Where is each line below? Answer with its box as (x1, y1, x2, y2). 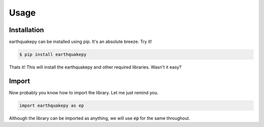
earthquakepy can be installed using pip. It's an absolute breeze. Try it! (9, 39, 152, 45)
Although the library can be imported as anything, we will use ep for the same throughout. (9, 115, 190, 121)
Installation (9, 26, 44, 34)
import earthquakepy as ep (19, 103, 84, 108)
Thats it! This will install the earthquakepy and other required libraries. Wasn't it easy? (9, 64, 182, 70)
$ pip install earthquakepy (19, 52, 87, 57)
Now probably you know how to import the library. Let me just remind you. (9, 90, 159, 95)
